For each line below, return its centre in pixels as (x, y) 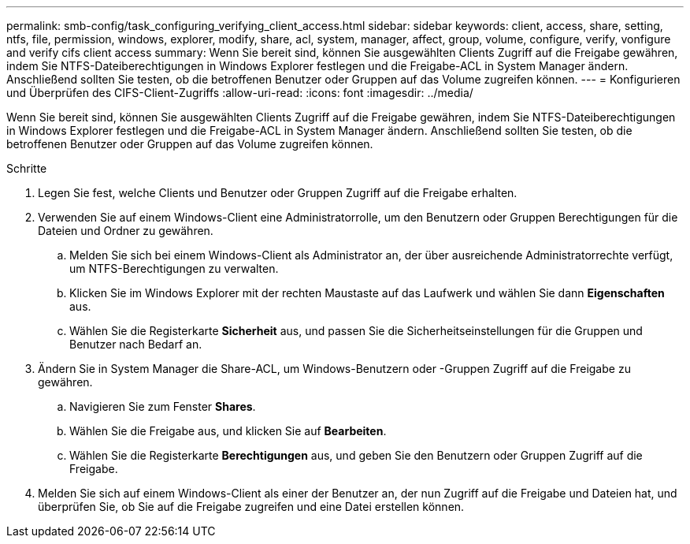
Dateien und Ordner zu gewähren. (126, 231)
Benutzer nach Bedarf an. (136, 344)
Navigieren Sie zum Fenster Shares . (163, 406)
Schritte (27, 168)
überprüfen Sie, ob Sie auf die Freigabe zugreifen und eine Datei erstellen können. (251, 507)
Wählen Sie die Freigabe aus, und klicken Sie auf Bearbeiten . (228, 431)
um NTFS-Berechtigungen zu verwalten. (174, 268)
